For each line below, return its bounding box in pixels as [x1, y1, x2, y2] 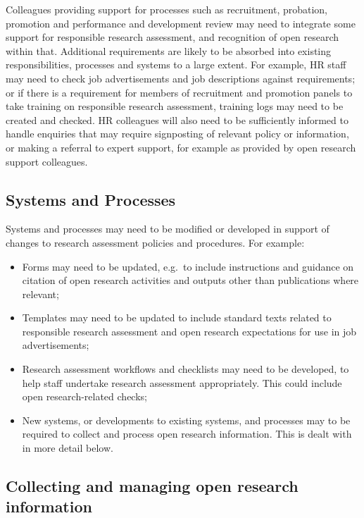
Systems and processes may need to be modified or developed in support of [6, 221, 330, 236]
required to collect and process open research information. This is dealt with [22, 426, 352, 441]
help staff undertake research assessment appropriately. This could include [22, 375, 342, 390]
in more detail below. [22, 440, 113, 455]
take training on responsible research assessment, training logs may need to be [6, 99, 344, 113]
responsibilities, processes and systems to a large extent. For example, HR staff [6, 57, 346, 72]
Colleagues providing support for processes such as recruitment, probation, [6, 2, 328, 16]
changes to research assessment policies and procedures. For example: [6, 235, 305, 249]
